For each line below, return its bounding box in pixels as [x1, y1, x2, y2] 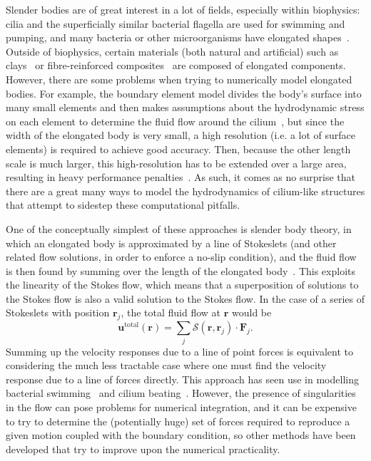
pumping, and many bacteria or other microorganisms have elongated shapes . [6, 30, 350, 45]
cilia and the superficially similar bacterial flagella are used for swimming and [6, 16, 345, 31]
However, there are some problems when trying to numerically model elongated [6, 71, 352, 86]
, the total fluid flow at [121, 305, 221, 320]
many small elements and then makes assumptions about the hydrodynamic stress [6, 100, 365, 115]
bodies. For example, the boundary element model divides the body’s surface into [6, 86, 362, 100]
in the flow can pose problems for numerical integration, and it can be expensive [6, 399, 357, 414]
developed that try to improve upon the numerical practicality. [6, 441, 280, 456]
